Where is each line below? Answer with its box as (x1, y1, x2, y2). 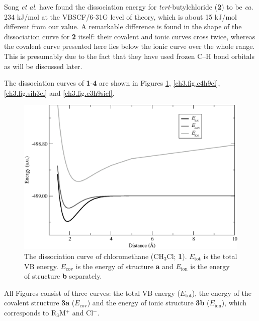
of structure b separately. (24, 271, 102, 281)
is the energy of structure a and (75, 261, 174, 271)
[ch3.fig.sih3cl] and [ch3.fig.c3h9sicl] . (4, 87, 115, 98)
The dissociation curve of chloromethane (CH (24, 250, 164, 261)
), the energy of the (192, 287, 251, 298)
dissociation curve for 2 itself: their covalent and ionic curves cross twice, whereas (4, 31, 255, 41)
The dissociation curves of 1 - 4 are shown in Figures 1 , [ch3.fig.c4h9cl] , (4, 78, 220, 88)
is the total (203, 250, 237, 261)
